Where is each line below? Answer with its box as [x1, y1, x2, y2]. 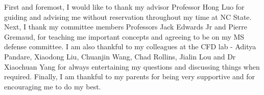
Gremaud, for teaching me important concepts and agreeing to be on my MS [4, 31, 245, 42]
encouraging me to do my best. [4, 81, 101, 91]
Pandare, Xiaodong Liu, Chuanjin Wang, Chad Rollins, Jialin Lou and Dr [4, 51, 236, 61]
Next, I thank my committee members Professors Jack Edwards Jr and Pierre [4, 21, 248, 32]
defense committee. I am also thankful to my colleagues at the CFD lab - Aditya [4, 41, 256, 52]
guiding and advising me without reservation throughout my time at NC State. [4, 11, 252, 22]
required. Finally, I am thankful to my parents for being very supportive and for [4, 71, 255, 82]
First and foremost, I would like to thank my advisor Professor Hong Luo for [4, 2, 245, 12]
